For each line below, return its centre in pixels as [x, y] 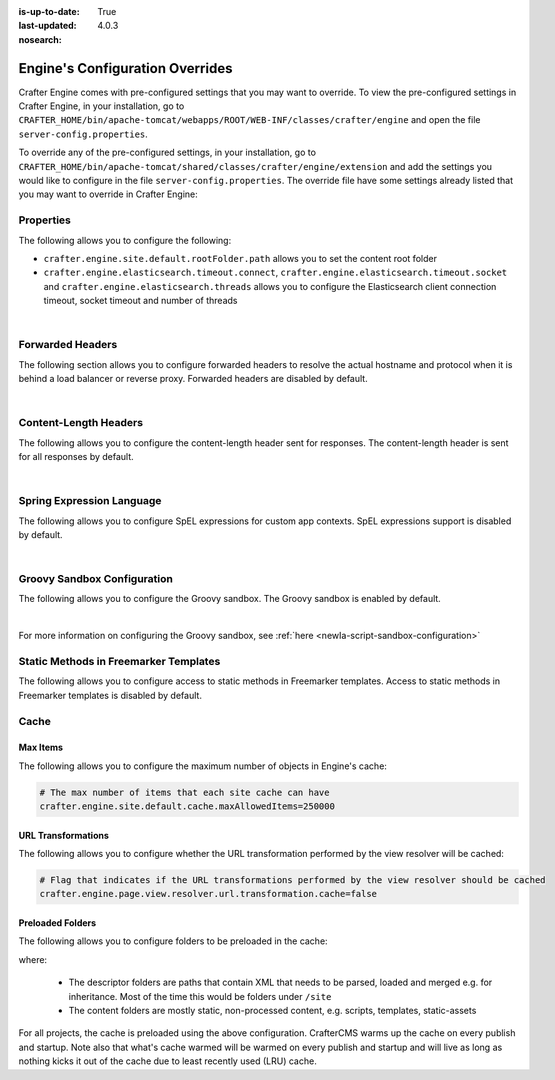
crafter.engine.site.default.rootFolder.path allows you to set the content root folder [240, 258]
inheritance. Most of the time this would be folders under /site [200, 996]
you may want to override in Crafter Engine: [108, 194]
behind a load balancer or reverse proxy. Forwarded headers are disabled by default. [193, 379]
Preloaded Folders [57, 923]
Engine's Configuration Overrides [125, 68]
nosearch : [40, 39]
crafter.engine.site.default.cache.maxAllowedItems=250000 [187, 806]
